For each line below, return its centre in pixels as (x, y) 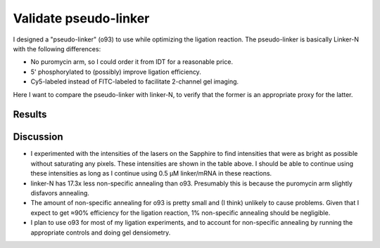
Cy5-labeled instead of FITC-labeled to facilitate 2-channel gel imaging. (135, 81)
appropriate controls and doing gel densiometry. (101, 233)
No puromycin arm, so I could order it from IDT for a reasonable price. (132, 62)
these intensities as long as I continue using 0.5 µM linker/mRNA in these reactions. (151, 174)
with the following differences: (57, 48)
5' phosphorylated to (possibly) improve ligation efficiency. (116, 72)
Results (30, 115)
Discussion (38, 137)
